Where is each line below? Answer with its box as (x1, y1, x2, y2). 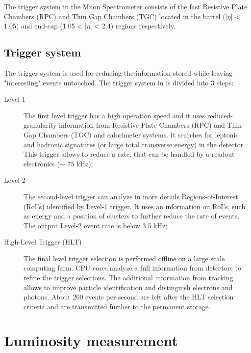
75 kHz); (67, 158, 93, 168)
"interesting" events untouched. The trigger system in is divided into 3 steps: (4, 77, 234, 87)
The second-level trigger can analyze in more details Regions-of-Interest (24, 191, 238, 201)
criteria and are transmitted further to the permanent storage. (24, 301, 211, 311)
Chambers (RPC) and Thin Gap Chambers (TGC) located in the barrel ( (4, 11, 226, 21)
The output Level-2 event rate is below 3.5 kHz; (24, 220, 168, 230)
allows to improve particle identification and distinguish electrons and (24, 282, 233, 292)
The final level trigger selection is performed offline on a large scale (24, 253, 225, 263)
